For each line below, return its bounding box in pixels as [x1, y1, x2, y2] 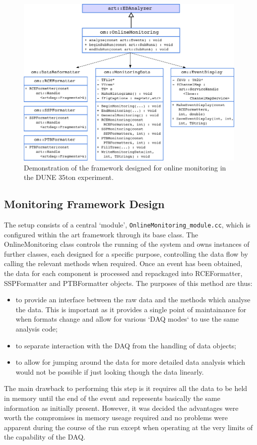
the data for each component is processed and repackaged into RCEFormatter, [4, 268, 243, 278]
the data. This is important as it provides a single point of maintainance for [15, 304, 247, 314]
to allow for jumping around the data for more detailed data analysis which [15, 357, 246, 367]
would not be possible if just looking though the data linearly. [15, 366, 204, 377]
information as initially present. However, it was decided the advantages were [4, 402, 239, 413]
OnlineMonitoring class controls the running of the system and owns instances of [4, 239, 250, 249]
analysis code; [15, 324, 58, 334]
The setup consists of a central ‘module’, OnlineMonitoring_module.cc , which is [4, 220, 251, 229]
